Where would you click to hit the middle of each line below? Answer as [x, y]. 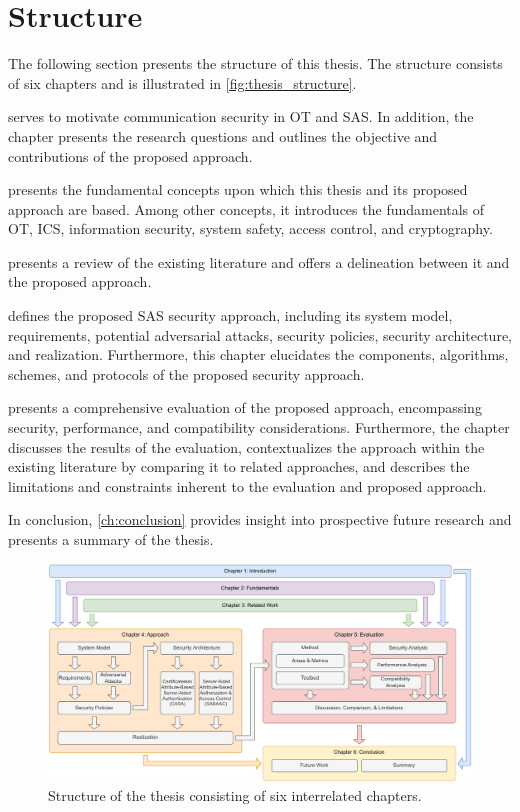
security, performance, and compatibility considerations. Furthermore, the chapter [259, 427]
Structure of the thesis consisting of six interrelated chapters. [235, 795]
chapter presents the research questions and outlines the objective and [223, 135]
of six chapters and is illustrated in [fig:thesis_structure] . [182, 82]
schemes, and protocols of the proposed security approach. [186, 373]
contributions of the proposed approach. [130, 155]
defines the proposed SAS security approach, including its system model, [230, 315]
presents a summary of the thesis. [111, 539]
